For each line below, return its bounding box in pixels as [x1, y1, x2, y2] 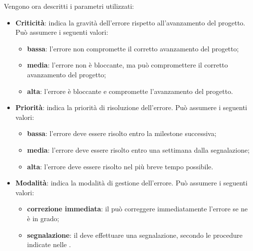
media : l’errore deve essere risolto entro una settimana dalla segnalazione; [27, 144, 250, 155]
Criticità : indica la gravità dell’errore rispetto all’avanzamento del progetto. [15, 17, 245, 27]
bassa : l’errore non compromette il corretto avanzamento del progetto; [27, 43, 239, 53]
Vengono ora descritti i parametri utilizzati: [4, 1, 134, 11]
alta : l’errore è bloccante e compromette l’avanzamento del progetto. [27, 86, 233, 96]
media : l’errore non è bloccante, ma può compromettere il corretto [27, 60, 228, 70]
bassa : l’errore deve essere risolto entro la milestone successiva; [27, 128, 216, 138]
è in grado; [27, 213, 59, 223]
